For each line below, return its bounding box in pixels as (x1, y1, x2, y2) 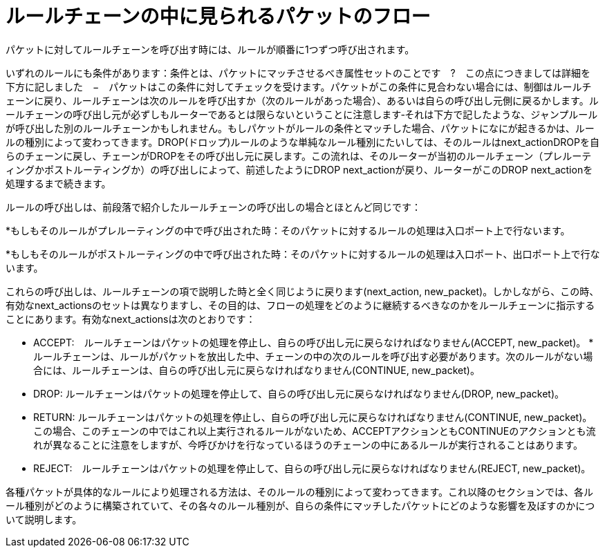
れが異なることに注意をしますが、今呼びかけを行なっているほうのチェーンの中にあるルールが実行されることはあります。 (33, 438, 583, 451)
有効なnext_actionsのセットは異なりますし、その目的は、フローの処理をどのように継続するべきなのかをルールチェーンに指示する (6, 299, 595, 311)
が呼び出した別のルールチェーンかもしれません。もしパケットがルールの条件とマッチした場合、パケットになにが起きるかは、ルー (6, 122, 595, 134)
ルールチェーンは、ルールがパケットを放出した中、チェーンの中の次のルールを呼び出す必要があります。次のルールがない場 (33, 350, 593, 362)
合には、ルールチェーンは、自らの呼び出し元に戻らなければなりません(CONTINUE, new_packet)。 (33, 364, 480, 376)
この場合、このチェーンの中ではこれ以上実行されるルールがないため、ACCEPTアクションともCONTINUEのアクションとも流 (33, 424, 596, 437)
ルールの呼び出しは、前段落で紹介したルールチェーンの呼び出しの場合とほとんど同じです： (6, 200, 421, 213)
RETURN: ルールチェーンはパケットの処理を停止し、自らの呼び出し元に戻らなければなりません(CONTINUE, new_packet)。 (33, 411, 593, 423)
